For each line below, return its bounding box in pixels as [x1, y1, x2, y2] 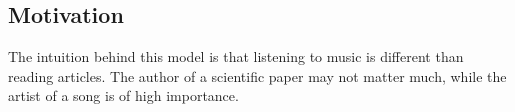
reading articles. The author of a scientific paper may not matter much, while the [8, 65, 507, 86]
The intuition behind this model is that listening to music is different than [8, 46, 464, 67]
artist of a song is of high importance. [8, 85, 239, 106]
